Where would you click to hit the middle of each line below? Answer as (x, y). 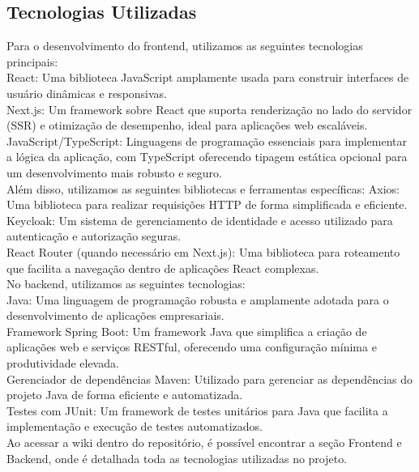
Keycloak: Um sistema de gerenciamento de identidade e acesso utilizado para (200, 220)
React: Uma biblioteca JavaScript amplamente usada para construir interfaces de (208, 77)
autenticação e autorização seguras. (94, 236)
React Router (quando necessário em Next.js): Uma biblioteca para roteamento (203, 251)
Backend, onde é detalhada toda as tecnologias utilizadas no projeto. (177, 458)
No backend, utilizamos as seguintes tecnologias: (126, 284)
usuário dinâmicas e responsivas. (87, 93)
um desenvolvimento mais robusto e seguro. (114, 172)
